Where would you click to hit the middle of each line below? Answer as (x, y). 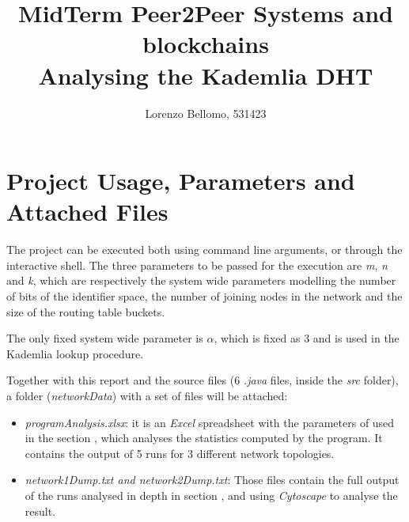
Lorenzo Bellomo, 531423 (206, 113)
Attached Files (87, 212)
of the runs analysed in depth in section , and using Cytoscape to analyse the (211, 495)
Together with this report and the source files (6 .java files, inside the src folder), (203, 380)
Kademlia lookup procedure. (75, 353)
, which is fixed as (257, 338)
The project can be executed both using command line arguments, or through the (204, 250)
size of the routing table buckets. (86, 311)
